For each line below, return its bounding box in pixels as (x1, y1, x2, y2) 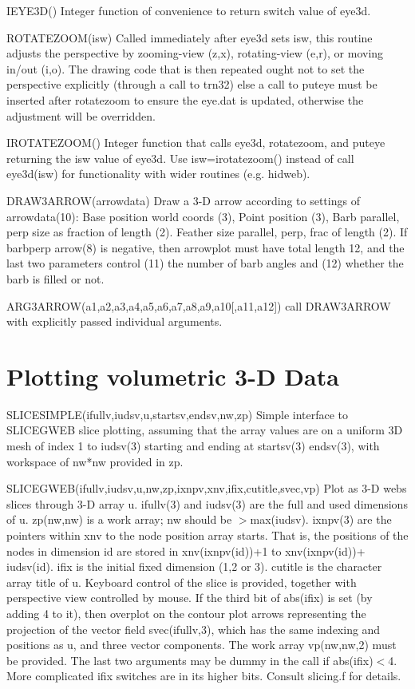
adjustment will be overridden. (6, 107, 156, 124)
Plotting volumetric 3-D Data (6, 359, 339, 392)
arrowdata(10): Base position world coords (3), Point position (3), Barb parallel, (6, 208, 400, 224)
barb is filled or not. (6, 270, 105, 287)
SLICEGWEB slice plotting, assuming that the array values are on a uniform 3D (6, 422, 403, 438)
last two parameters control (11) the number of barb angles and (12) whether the (6, 255, 404, 271)
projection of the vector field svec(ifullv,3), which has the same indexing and (6, 620, 381, 637)
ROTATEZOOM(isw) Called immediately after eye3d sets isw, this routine (6, 29, 373, 46)
